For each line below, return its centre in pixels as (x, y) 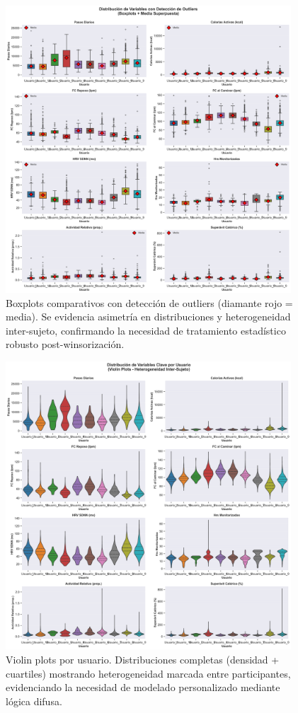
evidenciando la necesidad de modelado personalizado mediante (143, 687)
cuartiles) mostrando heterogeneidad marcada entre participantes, (148, 673)
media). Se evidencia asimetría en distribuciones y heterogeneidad (148, 317)
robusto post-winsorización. (65, 344)
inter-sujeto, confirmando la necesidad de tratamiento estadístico (146, 330)
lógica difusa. (34, 701)
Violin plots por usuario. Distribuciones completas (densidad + (143, 660)
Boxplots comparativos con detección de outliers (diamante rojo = (149, 302)
